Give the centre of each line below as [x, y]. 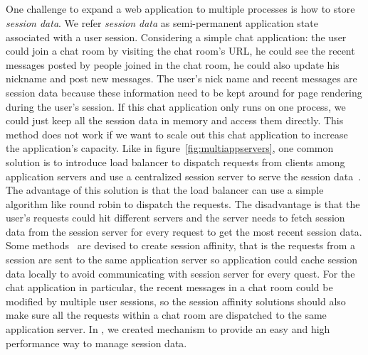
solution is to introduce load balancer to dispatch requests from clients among [175, 162]
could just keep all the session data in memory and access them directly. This [175, 120]
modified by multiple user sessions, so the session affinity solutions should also [176, 301]
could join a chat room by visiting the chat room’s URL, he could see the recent [180, 51]
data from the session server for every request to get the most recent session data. [184, 231]
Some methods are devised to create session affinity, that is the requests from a [181, 245]
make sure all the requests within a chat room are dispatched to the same [166, 315]
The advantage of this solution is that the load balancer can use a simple [165, 190]
